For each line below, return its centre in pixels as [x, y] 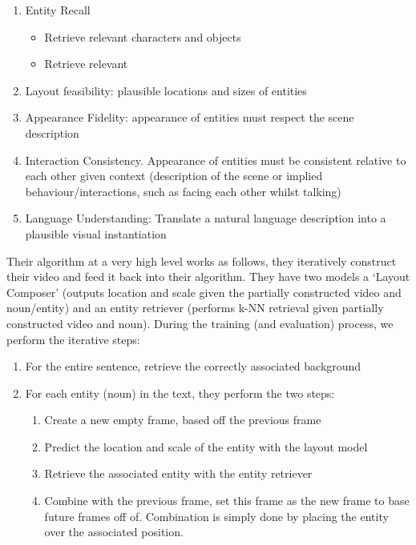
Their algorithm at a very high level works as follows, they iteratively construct [202, 260]
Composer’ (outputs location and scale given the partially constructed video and [204, 292]
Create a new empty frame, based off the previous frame [183, 420]
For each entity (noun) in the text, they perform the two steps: [180, 393]
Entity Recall [58, 10]
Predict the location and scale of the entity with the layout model [206, 446]
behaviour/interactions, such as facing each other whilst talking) [183, 191]
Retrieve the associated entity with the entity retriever [178, 473]
